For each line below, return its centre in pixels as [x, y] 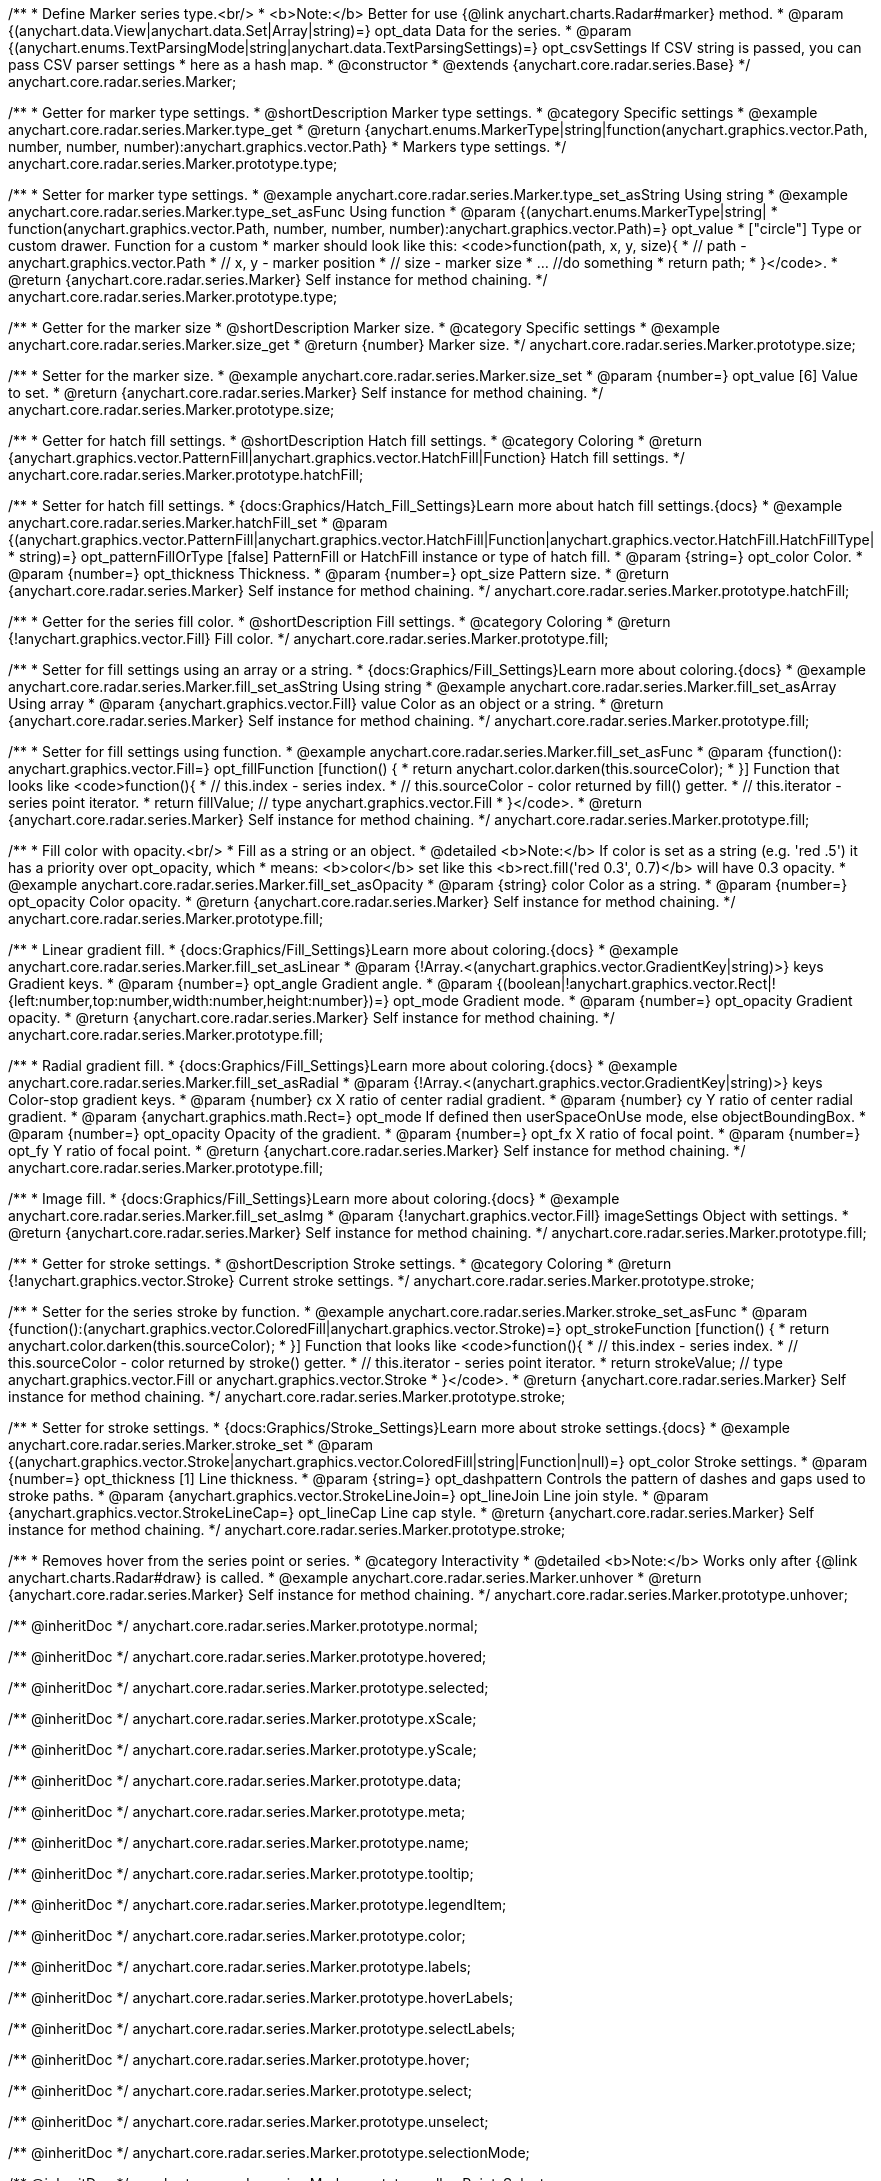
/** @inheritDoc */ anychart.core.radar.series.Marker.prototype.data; [235, 1780]
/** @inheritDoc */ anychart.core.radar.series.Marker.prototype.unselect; [248, 2121]
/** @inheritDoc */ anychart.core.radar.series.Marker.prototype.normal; [243, 1625]
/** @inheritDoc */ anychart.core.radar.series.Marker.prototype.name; [238, 1842]
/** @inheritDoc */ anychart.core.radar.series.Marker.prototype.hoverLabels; [261, 1997]
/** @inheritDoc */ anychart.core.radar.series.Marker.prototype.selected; [248, 1687]
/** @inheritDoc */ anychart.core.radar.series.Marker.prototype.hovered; [247, 1656]
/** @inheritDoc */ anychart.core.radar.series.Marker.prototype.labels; [240, 1966]
